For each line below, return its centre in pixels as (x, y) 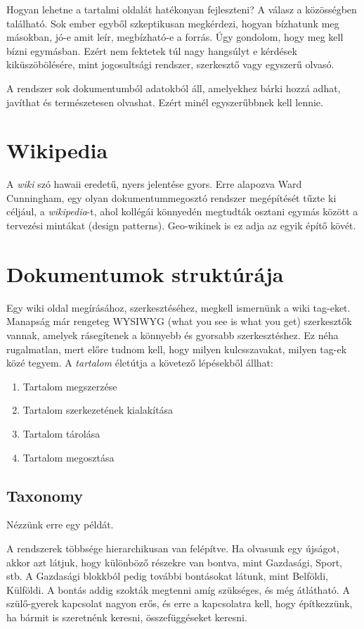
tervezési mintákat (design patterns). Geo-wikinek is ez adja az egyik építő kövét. (181, 225)
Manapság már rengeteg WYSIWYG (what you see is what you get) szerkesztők (179, 321)
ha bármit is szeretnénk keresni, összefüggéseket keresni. (127, 617)
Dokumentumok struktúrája (145, 273)
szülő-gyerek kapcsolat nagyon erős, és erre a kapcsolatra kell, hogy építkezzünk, (180, 603)
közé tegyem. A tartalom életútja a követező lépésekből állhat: (140, 363)
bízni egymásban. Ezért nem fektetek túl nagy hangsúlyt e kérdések (152, 50)
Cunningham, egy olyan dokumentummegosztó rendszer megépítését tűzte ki (171, 197)
